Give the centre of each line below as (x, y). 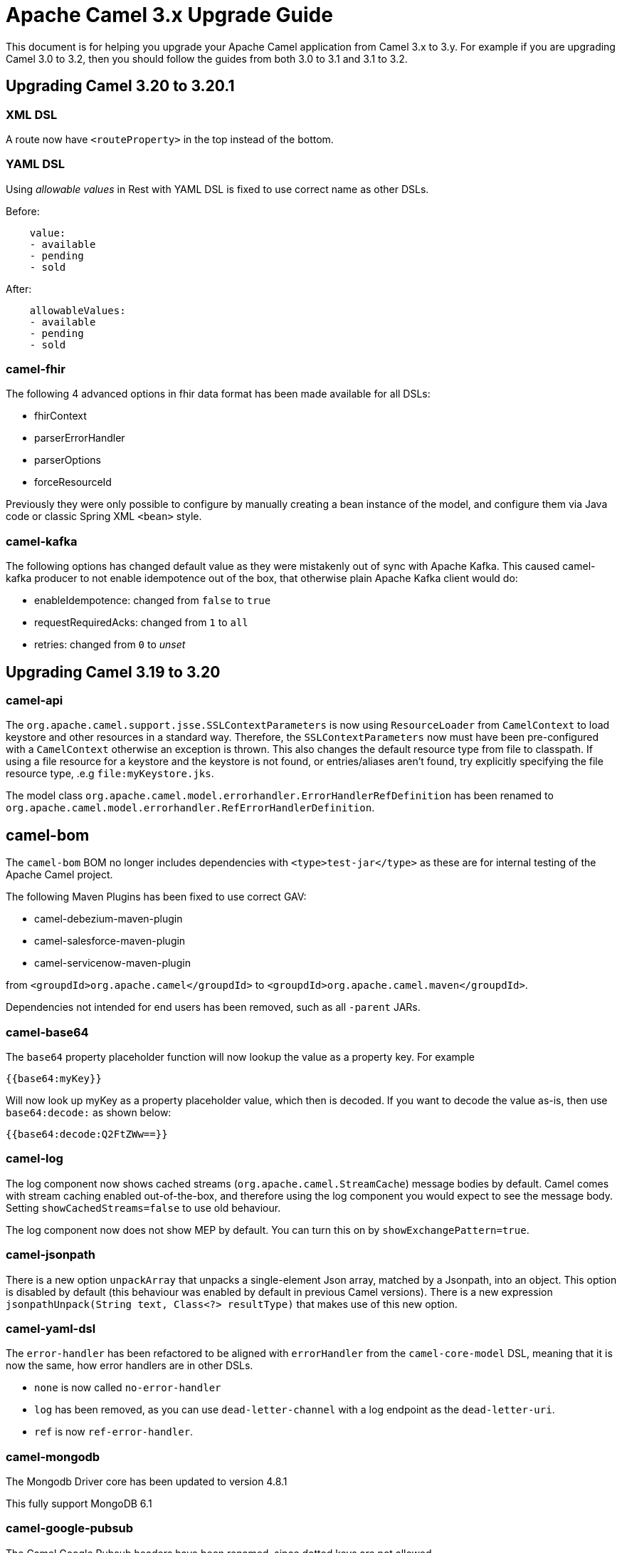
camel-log (35, 1159)
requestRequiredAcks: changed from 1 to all (141, 623)
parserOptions (68, 460)
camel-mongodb (53, 1456)
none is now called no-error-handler (128, 1388)
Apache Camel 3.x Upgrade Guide (169, 15)
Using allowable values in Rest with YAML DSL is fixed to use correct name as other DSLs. (217, 189)
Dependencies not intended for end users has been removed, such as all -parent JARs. (213, 1007)
